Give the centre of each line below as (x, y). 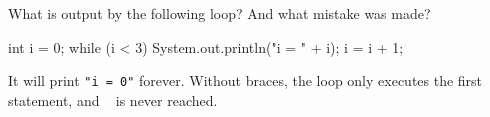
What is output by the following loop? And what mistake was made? (219, 13)
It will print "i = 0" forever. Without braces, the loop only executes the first (245, 80)
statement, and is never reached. (113, 99)
